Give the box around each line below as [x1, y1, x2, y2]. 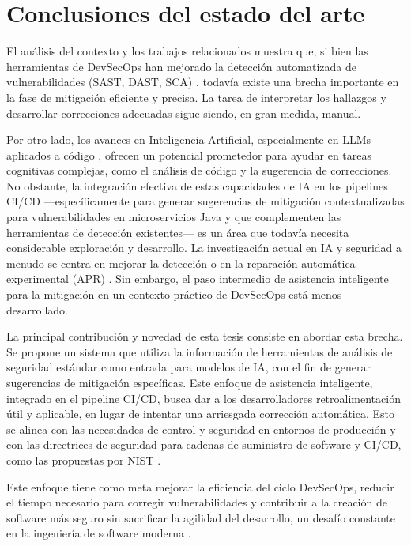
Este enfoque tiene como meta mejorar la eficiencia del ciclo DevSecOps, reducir [6, 478, 394, 495]
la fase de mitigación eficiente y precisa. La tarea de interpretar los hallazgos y [6, 88, 386, 105]
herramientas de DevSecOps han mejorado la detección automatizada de [6, 58, 357, 74]
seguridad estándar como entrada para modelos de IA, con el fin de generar [6, 359, 371, 375]
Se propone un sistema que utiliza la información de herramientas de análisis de [6, 343, 393, 360]
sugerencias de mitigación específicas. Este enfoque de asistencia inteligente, [6, 375, 373, 390]
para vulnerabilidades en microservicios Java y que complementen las [6, 209, 341, 225]
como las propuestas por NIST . [6, 451, 161, 468]
